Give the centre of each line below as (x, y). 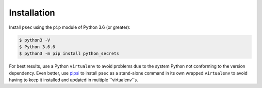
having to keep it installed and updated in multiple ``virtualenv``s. (74, 80)
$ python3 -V (35, 40)
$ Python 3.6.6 (37, 47)
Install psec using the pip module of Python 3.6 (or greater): (70, 27)
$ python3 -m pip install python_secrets (69, 54)
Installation (32, 13)
